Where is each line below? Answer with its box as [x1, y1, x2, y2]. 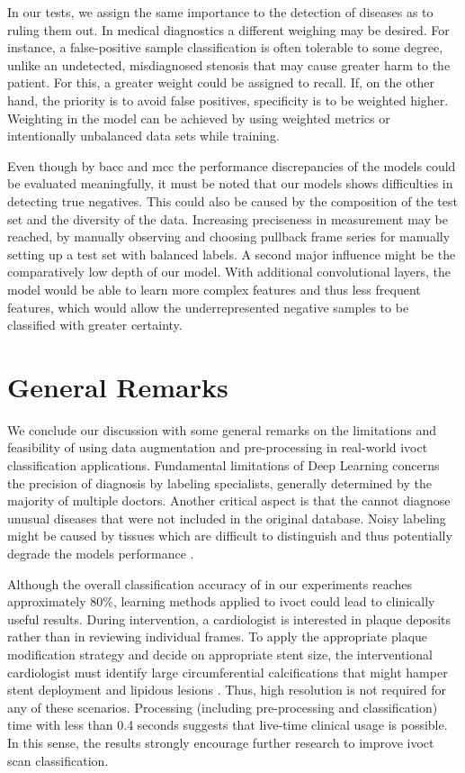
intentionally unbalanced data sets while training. [7, 126, 280, 145]
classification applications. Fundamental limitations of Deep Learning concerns [7, 456, 440, 474]
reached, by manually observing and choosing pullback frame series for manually [7, 227, 451, 246]
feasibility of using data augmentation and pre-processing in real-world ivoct [7, 438, 428, 457]
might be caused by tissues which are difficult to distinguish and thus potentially [7, 526, 452, 545]
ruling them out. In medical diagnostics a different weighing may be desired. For [7, 20, 450, 39]
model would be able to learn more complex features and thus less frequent [7, 279, 421, 298]
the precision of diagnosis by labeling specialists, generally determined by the [7, 473, 432, 492]
